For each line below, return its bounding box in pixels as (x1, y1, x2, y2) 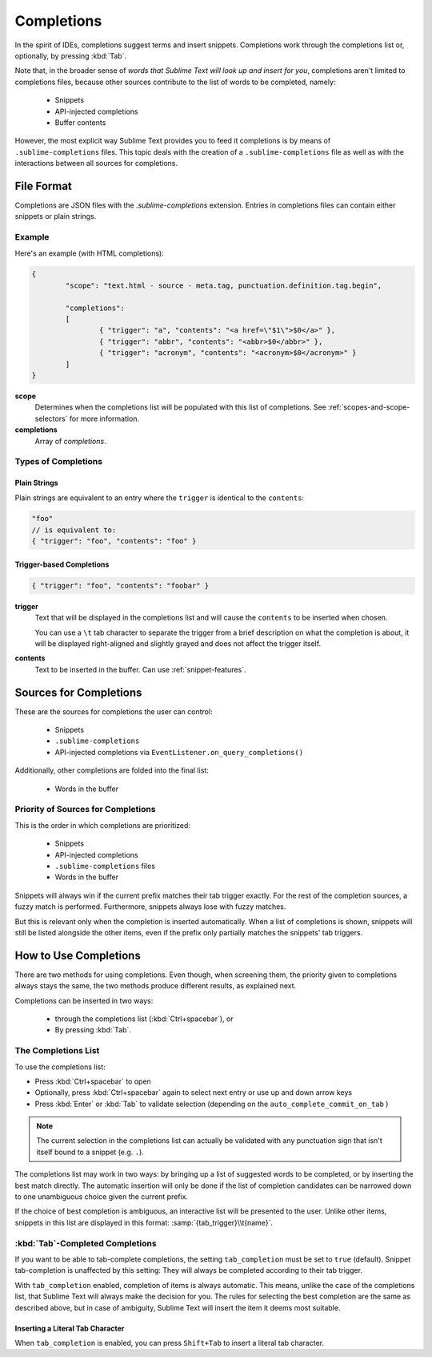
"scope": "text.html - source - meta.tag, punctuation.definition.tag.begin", (65, 281, 382, 290)
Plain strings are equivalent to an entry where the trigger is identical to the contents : (14, 493, 304, 503)
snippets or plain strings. (14, 212, 97, 221)
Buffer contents (54, 117, 106, 127)
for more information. (69, 414, 140, 423)
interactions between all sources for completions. (14, 159, 178, 168)
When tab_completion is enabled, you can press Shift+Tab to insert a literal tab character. (14, 1338, 324, 1347)
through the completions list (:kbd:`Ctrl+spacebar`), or (54, 1014, 234, 1024)
